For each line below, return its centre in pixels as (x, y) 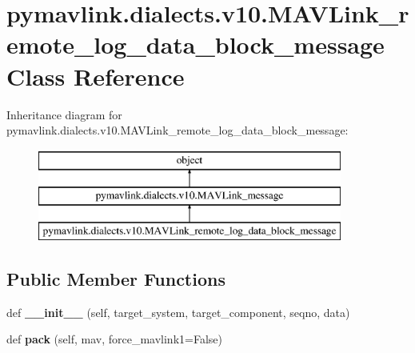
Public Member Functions (116, 279)
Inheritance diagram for (64, 114)
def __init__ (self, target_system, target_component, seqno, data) (178, 312)
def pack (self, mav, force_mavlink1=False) (114, 339)
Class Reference (96, 76)
